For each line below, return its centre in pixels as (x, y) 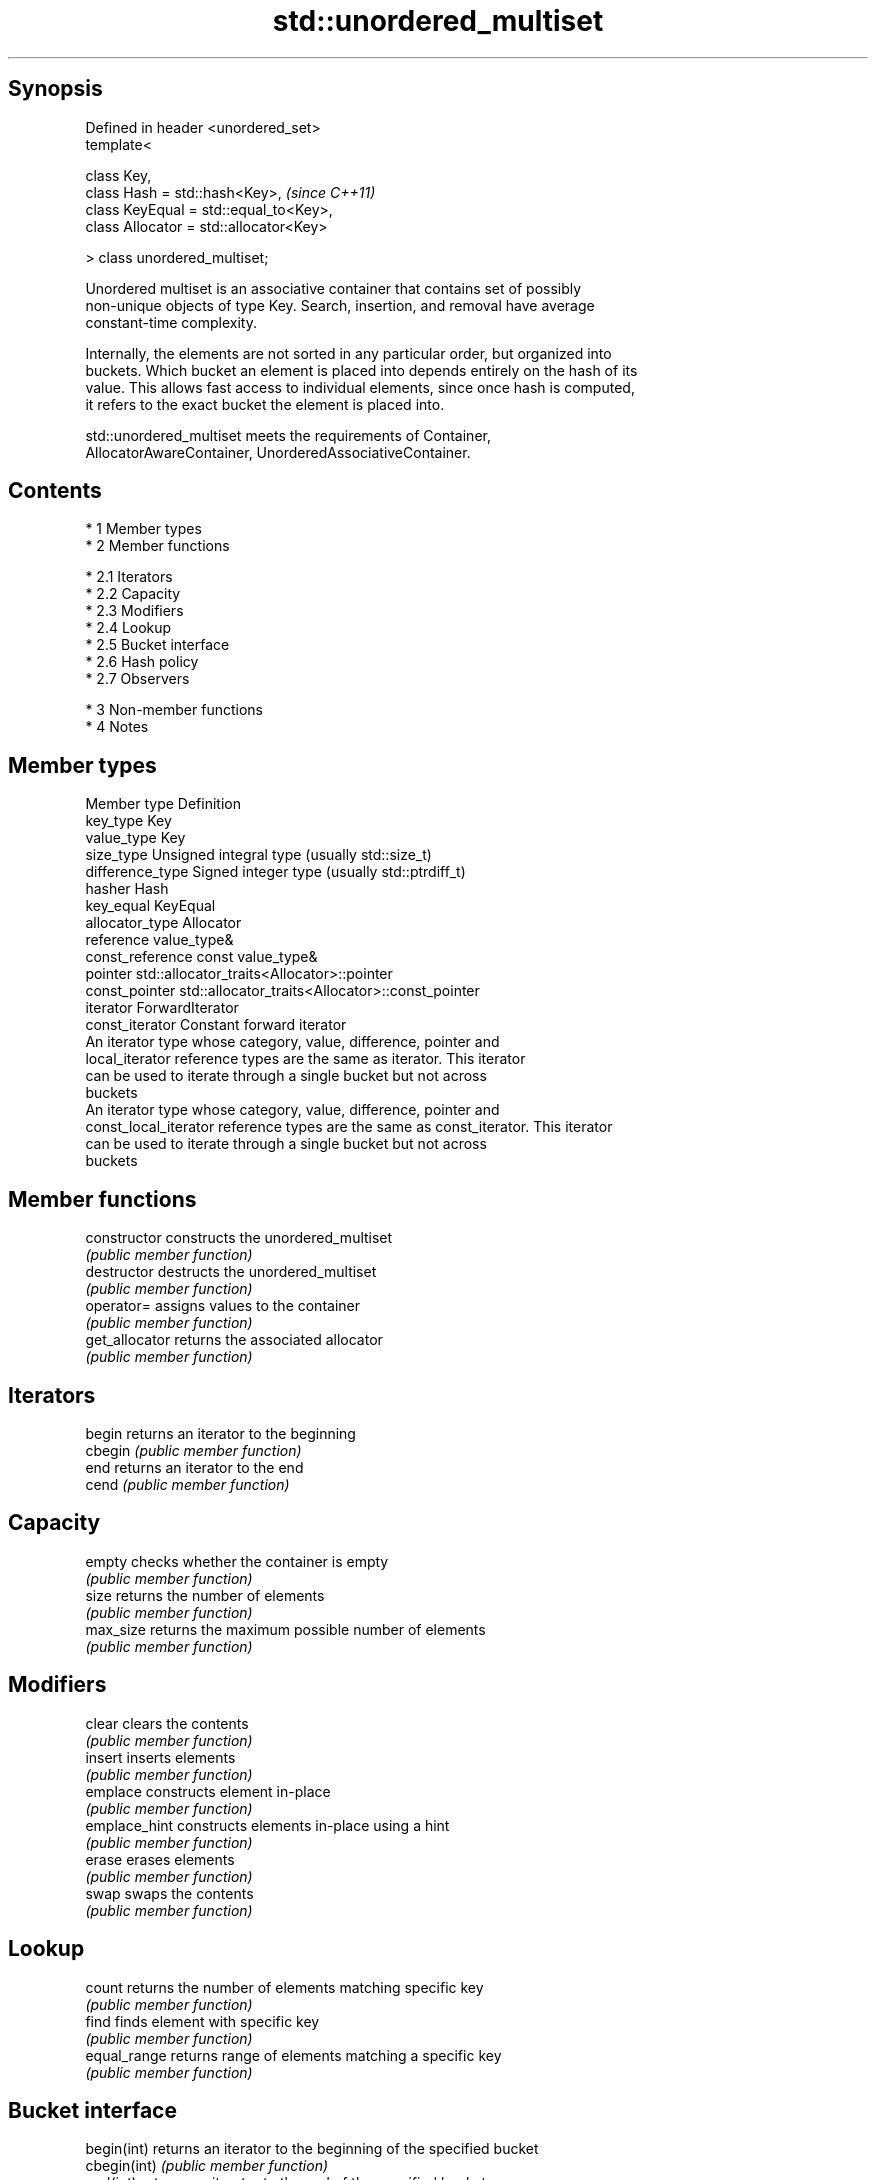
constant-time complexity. (171, 322)
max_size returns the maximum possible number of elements (285, 1629)
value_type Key (135, 838)
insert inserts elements (160, 1757)
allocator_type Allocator (163, 923)
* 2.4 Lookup (128, 628)
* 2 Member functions (157, 546)
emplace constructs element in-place (208, 1791)
